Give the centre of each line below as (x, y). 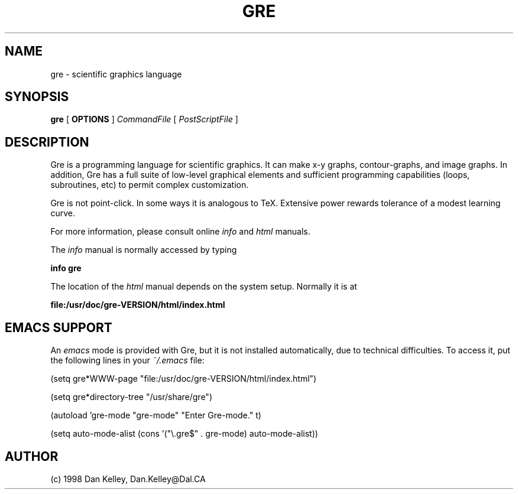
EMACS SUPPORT (59, 327)
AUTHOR (32, 456)
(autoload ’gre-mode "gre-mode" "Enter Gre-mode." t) (156, 415)
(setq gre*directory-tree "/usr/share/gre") (131, 397)
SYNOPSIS (37, 97)
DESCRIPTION (47, 142)
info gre (66, 268)
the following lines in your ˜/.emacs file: (127, 360)
